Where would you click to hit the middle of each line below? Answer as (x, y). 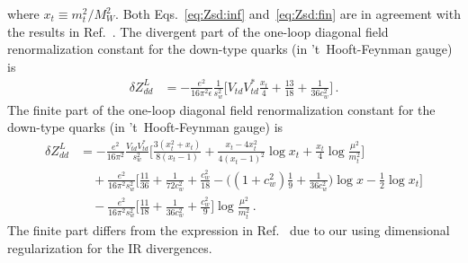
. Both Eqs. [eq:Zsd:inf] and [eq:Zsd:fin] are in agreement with (288, 13)
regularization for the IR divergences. (110, 247)
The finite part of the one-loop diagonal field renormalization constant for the (221, 109)
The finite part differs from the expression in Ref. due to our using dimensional (229, 230)
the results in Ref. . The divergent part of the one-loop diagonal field (198, 31)
